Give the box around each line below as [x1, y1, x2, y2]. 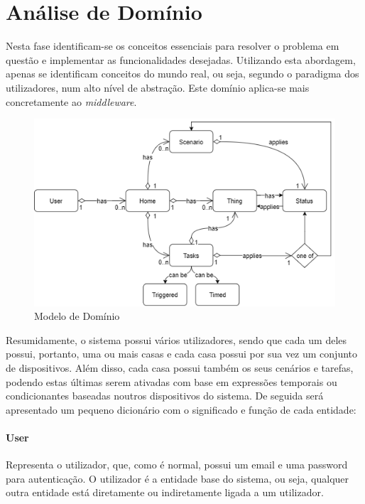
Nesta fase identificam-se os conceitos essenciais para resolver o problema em [6, 38, 339, 53]
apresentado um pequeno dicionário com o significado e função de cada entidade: [6, 402, 356, 417]
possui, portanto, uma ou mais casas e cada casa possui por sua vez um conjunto [6, 346, 358, 361]
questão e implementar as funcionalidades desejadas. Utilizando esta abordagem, [6, 52, 356, 67]
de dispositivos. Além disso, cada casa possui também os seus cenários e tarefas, [6, 360, 354, 375]
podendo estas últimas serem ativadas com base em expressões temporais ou [6, 374, 337, 389]
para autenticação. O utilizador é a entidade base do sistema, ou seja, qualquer [6, 471, 349, 486]
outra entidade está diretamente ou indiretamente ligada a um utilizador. [6, 485, 324, 500]
